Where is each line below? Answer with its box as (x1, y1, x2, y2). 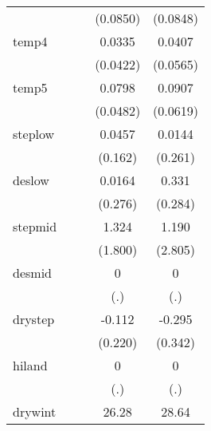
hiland (13, 356, 48, 374)
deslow (13, 171, 49, 189)
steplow (13, 125, 55, 143)
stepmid (13, 217, 57, 235)
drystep (13, 310, 55, 328)
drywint (13, 402, 57, 421)
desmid (13, 263, 52, 282)
